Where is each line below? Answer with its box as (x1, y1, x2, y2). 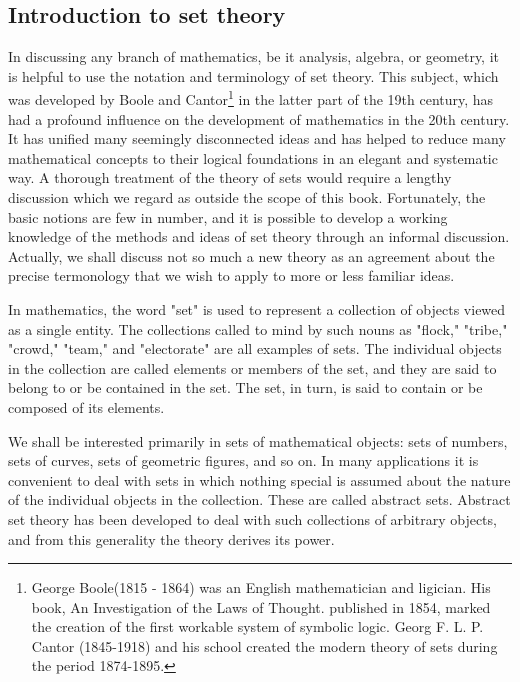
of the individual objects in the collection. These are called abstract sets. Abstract (8, 489, 511, 510)
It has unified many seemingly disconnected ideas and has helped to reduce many (8, 128, 506, 149)
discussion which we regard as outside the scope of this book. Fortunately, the (8, 187, 486, 208)
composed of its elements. (8, 396, 165, 417)
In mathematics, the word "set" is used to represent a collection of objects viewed (8, 298, 506, 319)
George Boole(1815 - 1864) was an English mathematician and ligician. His (31, 577, 491, 598)
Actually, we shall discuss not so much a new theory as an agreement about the (8, 245, 495, 266)
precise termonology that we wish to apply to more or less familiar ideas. (8, 265, 455, 286)
